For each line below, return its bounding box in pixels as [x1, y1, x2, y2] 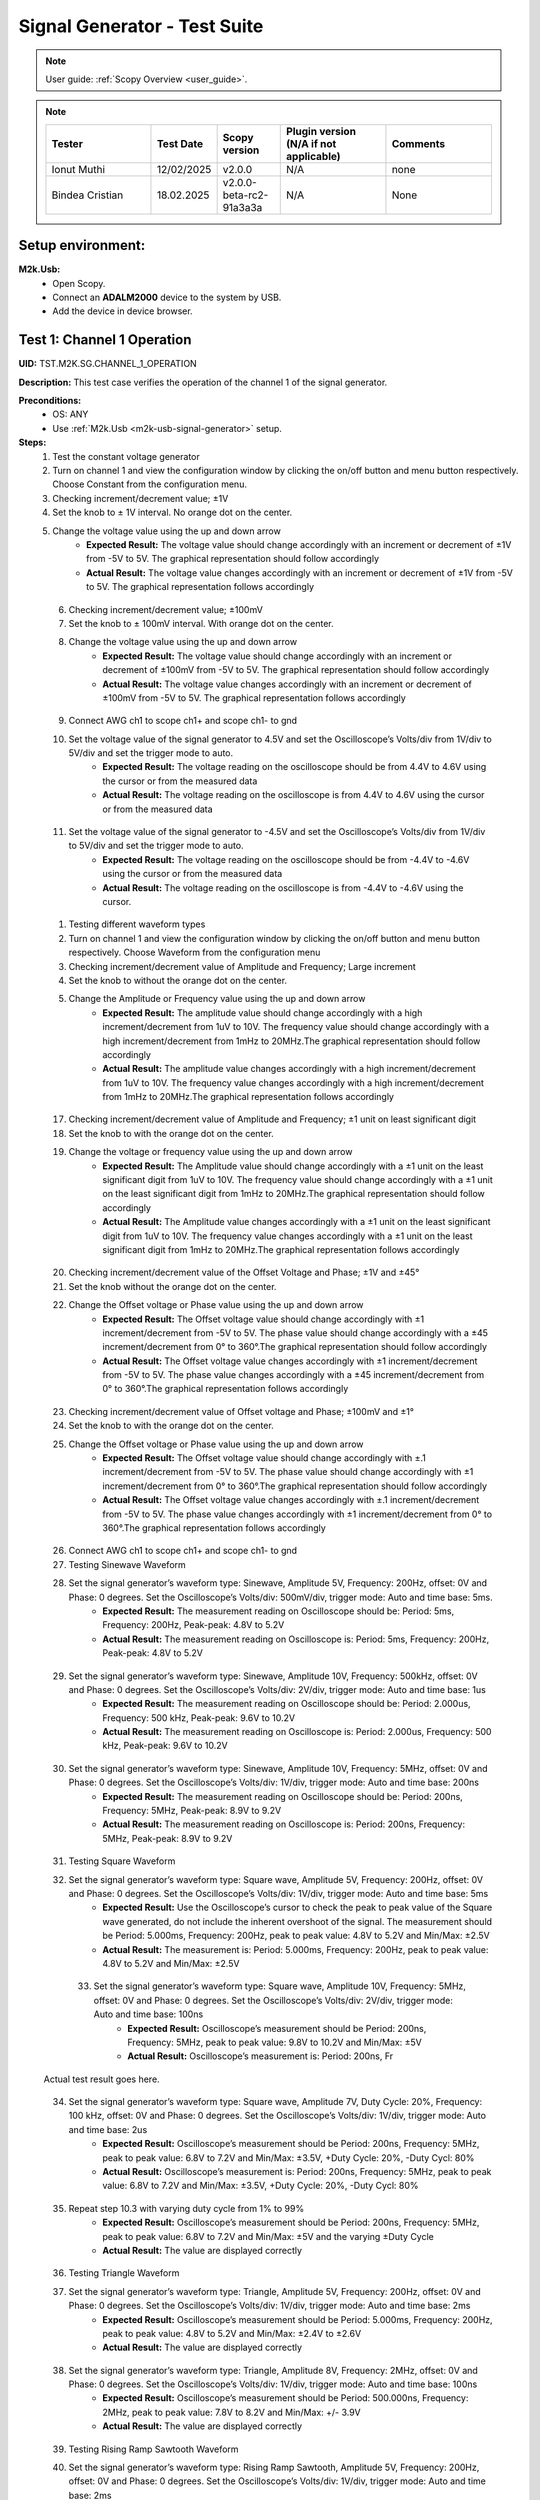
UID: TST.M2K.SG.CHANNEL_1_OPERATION [18, 358, 197, 370]
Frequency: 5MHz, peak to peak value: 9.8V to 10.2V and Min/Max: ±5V [127, 2036, 422, 2048]
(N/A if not [286, 136, 337, 150]
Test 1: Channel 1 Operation [18, 331, 192, 349]
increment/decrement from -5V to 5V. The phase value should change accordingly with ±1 [102, 1466, 474, 1478]
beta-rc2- [222, 188, 269, 202]
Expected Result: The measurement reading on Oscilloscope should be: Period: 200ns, [102, 1790, 464, 1802]
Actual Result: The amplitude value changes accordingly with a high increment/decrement [102, 1063, 477, 1075]
